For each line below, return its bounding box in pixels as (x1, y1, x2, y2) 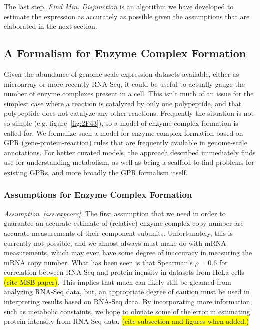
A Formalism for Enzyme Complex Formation (4, 45, 246, 61)
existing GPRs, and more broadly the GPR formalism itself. (4, 167, 188, 177)
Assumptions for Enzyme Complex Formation (4, 188, 192, 201)
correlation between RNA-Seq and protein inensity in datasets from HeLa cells (4, 267, 244, 277)
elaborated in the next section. (4, 21, 97, 31)
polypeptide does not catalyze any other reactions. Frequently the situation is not (4, 108, 254, 118)
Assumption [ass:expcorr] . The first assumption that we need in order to (4, 208, 226, 218)
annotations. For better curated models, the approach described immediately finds (4, 147, 256, 157)
